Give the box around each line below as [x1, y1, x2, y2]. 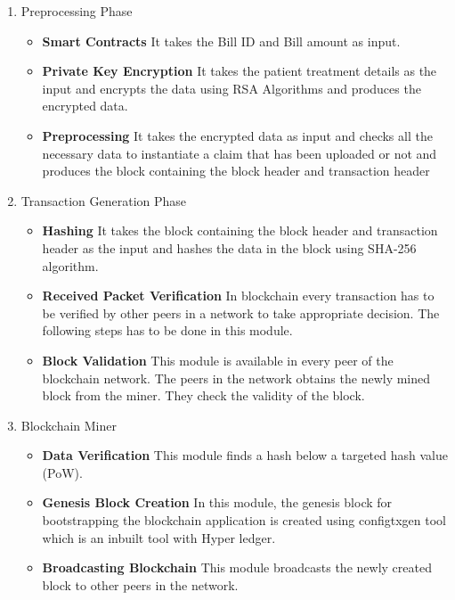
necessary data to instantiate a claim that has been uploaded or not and [42, 144, 437, 162]
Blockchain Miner [20, 415, 117, 434]
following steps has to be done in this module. [42, 321, 293, 340]
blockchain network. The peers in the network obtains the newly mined [42, 368, 431, 387]
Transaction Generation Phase [20, 191, 187, 210]
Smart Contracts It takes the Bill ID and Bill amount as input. [42, 31, 401, 50]
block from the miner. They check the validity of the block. [42, 386, 365, 405]
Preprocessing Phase [20, 2, 133, 20]
